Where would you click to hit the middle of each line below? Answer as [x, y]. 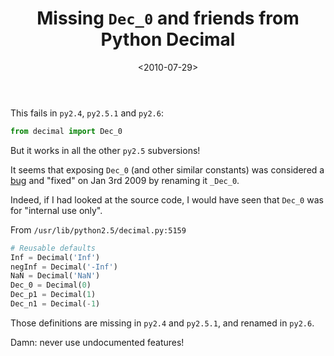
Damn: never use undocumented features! [97, 342]
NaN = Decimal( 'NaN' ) [55, 276]
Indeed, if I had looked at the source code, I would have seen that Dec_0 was [167, 199]
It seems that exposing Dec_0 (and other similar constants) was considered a [167, 169]
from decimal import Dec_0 [66, 131]
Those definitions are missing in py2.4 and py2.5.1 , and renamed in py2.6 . [162, 323]
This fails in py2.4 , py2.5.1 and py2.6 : [87, 113]
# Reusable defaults [53, 248]
